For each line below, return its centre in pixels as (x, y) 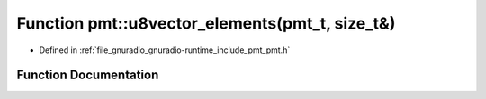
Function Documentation (88, 75)
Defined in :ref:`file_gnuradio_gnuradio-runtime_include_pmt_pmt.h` (165, 50)
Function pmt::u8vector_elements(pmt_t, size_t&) (206, 23)
